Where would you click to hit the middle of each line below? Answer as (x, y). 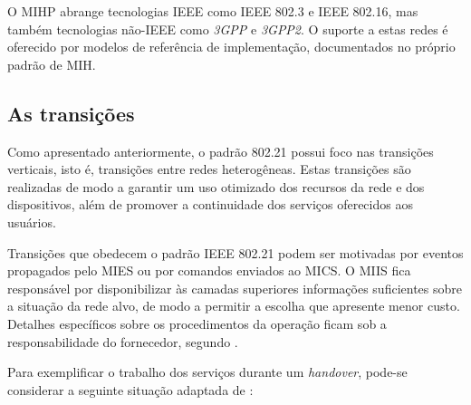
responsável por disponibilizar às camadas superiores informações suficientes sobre (235, 288)
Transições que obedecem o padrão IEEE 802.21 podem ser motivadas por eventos (235, 252)
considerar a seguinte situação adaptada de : (130, 389)
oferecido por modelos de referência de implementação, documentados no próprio (231, 47)
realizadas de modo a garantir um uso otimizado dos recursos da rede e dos (216, 186)
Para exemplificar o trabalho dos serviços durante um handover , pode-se (207, 372)
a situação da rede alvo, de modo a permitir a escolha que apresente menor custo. (234, 306)
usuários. (32, 222)
